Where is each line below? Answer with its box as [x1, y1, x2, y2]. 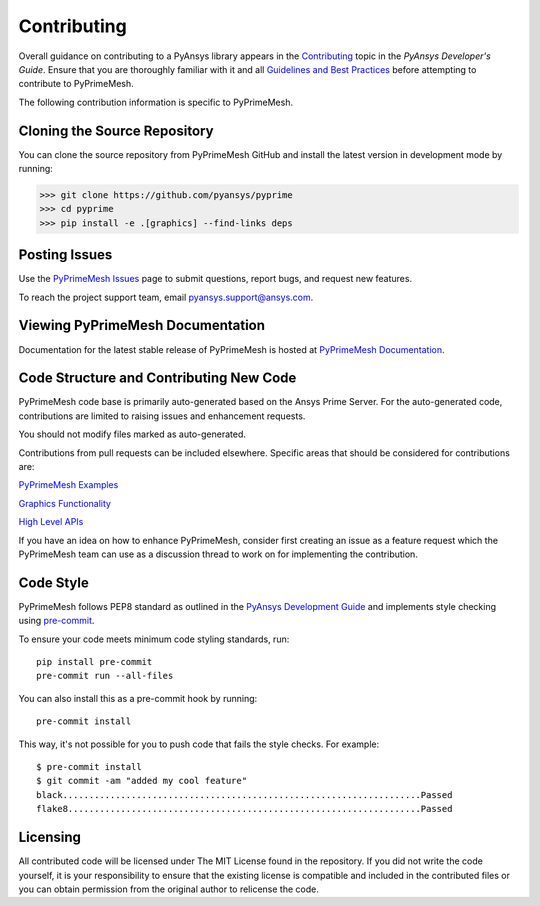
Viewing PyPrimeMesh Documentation [18, 317, 265, 334]
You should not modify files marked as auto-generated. [18, 428, 247, 440]
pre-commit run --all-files [36, 670, 174, 682]
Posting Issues [18, 246, 113, 264]
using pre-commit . [18, 615, 95, 627]
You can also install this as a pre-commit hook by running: [18, 692, 258, 704]
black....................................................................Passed [36, 789, 453, 800]
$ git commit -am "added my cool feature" [36, 775, 248, 787]
